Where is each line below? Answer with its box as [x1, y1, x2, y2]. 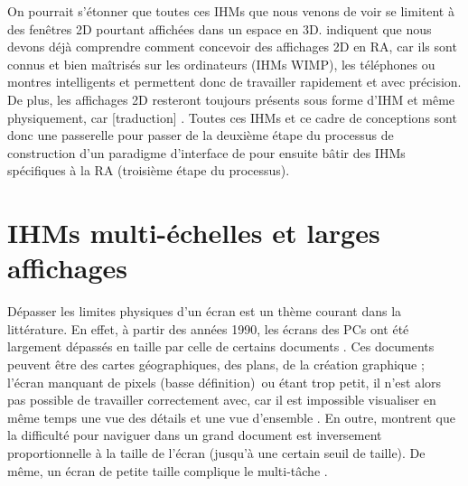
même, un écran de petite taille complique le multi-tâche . [7, 461, 328, 480]
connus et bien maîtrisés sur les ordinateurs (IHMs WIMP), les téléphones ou [7, 54, 435, 73]
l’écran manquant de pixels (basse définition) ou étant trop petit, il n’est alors [7, 372, 442, 391]
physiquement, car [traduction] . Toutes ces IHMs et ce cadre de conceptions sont [7, 107, 457, 126]
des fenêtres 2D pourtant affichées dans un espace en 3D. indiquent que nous [7, 19, 432, 38]
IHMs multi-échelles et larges [7, 214, 380, 251]
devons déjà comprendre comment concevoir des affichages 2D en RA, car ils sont [7, 37, 457, 56]
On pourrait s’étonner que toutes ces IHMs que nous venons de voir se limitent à [7, 2, 454, 20]
